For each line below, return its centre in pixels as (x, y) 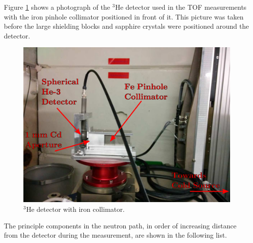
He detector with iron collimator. (75, 209)
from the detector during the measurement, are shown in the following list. (116, 235)
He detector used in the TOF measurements (181, 7)
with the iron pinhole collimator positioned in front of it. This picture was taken (124, 16)
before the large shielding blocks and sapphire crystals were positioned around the (126, 26)
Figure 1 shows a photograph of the (57, 7)
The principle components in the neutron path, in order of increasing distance (120, 225)
